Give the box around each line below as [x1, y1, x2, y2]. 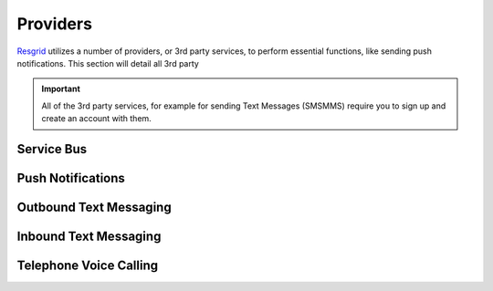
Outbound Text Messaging [16, 199, 173, 214]
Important [41, 83, 81, 95]
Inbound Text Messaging [16, 228, 162, 244]
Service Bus [16, 141, 87, 157]
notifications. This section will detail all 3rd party [16, 57, 200, 68]
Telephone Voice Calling [16, 257, 159, 273]
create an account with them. [41, 113, 152, 124]
